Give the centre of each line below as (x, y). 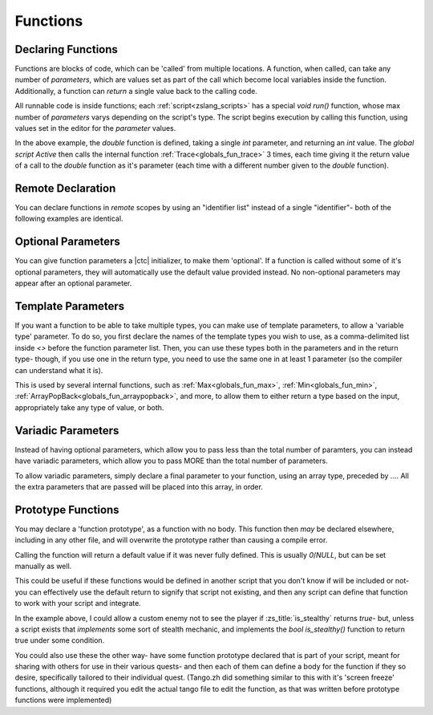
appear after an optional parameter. (73, 283)
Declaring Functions (66, 49)
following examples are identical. (69, 219)
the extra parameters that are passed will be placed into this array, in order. (139, 486)
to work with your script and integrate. (78, 603)
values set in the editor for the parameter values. (95, 128)
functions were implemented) (63, 700)
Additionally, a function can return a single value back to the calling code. (136, 91)
